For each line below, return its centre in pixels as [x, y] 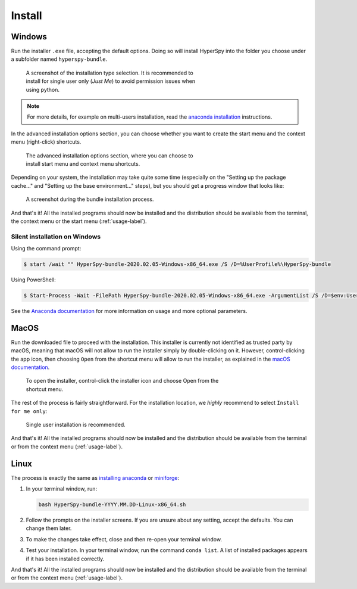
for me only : [29, 411]
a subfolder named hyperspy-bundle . [59, 59]
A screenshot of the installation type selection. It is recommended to [109, 73]
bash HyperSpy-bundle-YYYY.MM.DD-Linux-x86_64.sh [112, 505]
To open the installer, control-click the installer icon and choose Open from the [122, 381]
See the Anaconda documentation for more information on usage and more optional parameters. [129, 311]
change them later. [49, 528]
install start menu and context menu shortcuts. [83, 163]
